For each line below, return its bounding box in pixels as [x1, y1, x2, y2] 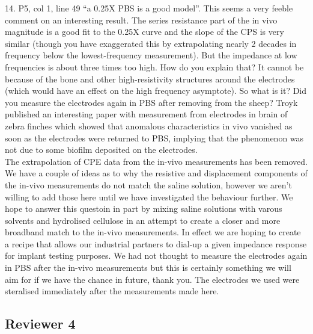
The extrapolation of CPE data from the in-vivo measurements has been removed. [5, 155, 308, 167]
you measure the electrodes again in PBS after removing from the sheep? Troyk [5, 96, 298, 108]
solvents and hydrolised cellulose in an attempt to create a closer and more [5, 214, 281, 226]
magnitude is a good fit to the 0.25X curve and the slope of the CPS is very [5, 25, 284, 38]
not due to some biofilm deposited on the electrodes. [5, 143, 198, 156]
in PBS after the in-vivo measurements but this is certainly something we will [5, 261, 291, 274]
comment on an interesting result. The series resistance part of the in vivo [5, 13, 278, 26]
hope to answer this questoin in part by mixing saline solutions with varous [5, 202, 282, 215]
